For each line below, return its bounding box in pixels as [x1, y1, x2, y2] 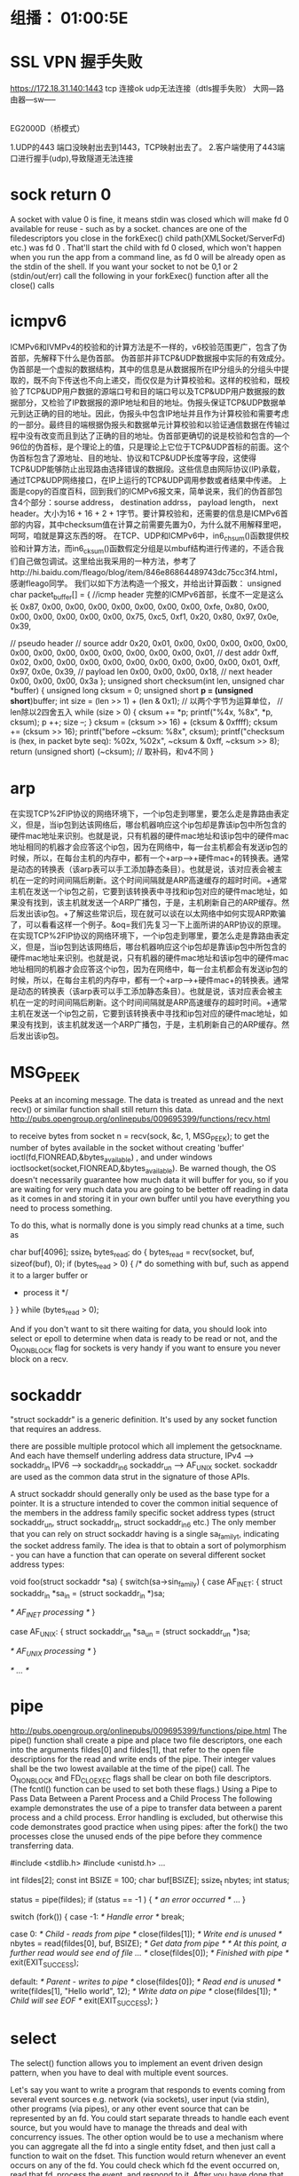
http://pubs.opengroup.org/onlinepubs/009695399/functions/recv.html [10, 1113, 271, 1124]
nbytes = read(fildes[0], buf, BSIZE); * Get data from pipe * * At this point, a [10, 1938, 287, 1949]
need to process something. [10, 1203, 114, 1214]
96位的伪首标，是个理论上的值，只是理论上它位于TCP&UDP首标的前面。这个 [10, 441, 290, 452]
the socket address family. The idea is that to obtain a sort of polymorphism [10, 1539, 287, 1550]
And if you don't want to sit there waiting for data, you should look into [10, 1324, 267, 1334]
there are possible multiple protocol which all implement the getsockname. [10, 1441, 283, 1452]
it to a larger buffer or [10, 1270, 89, 1280]
